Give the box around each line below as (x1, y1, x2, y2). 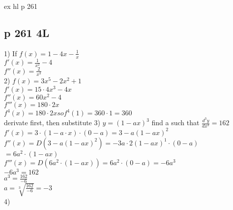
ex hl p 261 (4, 1, 38, 11)
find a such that (151, 117, 200, 128)
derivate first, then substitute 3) (4, 117, 100, 128)
